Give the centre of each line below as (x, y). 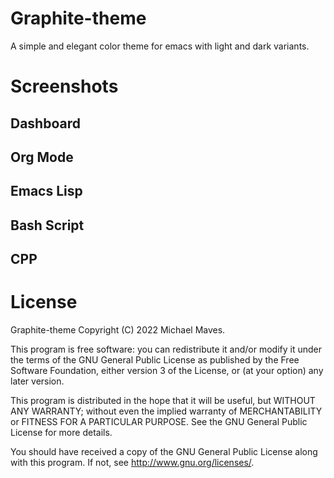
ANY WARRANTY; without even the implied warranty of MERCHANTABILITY (166, 411)
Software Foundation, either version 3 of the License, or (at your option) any (167, 371)
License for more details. (61, 433)
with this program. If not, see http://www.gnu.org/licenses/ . (132, 463)
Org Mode (42, 157)
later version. (37, 381)
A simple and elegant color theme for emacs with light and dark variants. (160, 46)
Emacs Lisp (46, 191)
